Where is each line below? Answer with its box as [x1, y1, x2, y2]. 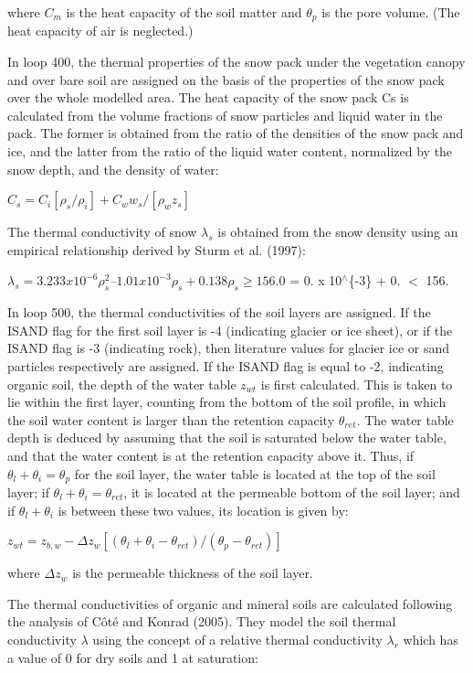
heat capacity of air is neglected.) [7, 21, 194, 40]
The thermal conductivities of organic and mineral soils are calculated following [7, 593, 453, 613]
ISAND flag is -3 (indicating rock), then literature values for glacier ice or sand [7, 338, 450, 358]
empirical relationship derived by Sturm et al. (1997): [7, 240, 306, 259]
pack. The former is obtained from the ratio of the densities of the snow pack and [7, 123, 464, 143]
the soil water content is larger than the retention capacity [7, 410, 335, 429]
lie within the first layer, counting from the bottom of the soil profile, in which [7, 392, 447, 411]
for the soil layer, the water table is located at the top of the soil [74, 464, 436, 483]
